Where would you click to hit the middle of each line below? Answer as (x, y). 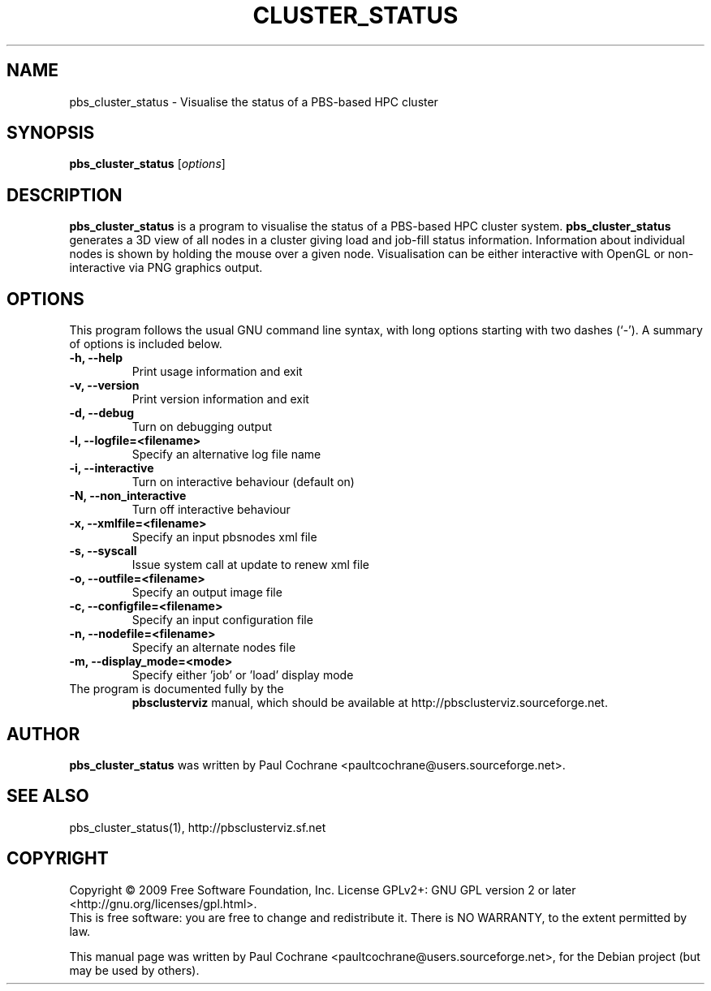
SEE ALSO (48, 796)
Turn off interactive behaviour (211, 510)
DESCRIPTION (65, 195)
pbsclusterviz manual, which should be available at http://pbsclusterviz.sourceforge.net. (370, 703)
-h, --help (96, 358)
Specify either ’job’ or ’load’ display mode (243, 675)
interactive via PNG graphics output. (166, 268)
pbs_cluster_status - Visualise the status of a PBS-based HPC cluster (254, 101)
